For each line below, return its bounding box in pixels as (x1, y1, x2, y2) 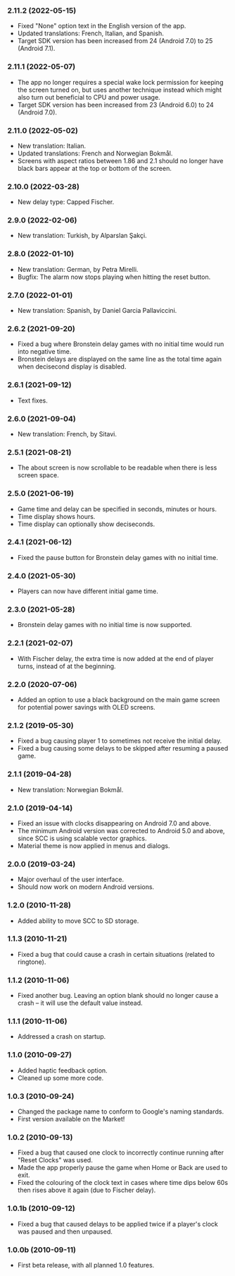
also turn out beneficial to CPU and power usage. (17, 93, 160, 101)
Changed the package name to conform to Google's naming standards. (17, 1107, 224, 1116)
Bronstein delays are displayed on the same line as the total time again (17, 355, 222, 364)
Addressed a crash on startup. (17, 1032, 106, 1041)
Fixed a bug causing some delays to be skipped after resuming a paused (17, 744, 229, 753)
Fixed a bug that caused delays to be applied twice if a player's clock (17, 1220, 218, 1228)
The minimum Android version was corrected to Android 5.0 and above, (17, 826, 225, 835)
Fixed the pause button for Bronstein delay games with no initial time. (17, 553, 218, 561)
